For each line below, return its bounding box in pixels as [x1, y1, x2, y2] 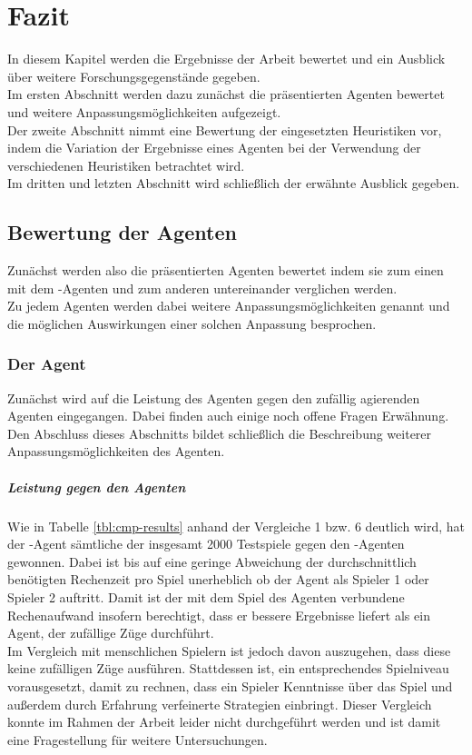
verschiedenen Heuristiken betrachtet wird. [7, 155, 245, 174]
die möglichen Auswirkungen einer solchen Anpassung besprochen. [7, 313, 377, 333]
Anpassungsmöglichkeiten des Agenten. [7, 442, 225, 461]
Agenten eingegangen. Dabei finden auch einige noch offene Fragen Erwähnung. [7, 406, 449, 425]
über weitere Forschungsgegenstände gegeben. [7, 66, 261, 85]
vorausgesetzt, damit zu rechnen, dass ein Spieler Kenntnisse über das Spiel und [7, 676, 453, 695]
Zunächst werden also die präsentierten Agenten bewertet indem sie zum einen [7, 261, 444, 280]
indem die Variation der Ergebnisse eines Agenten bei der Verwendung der [7, 138, 421, 157]
